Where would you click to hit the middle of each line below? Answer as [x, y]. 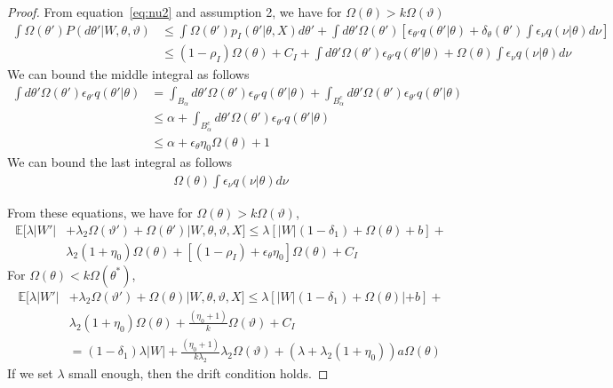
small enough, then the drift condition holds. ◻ [199, 373]
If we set [30, 373]
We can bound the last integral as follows [120, 162]
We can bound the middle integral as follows [128, 74]
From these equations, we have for [100, 212]
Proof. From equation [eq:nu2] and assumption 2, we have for [175, 12]
